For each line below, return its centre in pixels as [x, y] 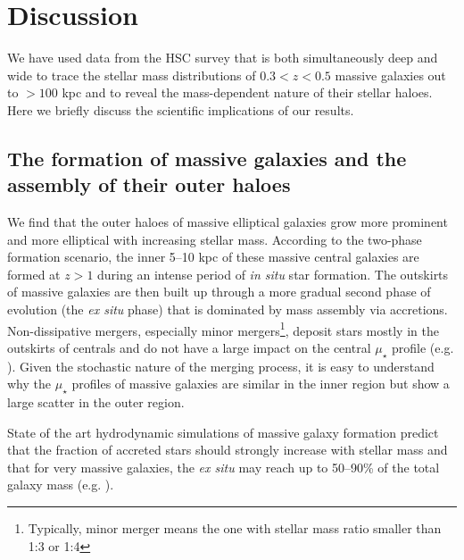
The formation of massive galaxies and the [207, 158]
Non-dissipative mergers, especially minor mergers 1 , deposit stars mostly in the [223, 329]
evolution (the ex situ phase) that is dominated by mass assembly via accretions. [228, 309]
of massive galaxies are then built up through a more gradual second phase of [219, 292]
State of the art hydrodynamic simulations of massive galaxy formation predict [223, 432]
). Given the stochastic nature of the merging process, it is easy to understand [221, 366]
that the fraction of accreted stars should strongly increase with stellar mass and [228, 450]
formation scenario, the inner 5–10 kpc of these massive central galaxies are [213, 257]
